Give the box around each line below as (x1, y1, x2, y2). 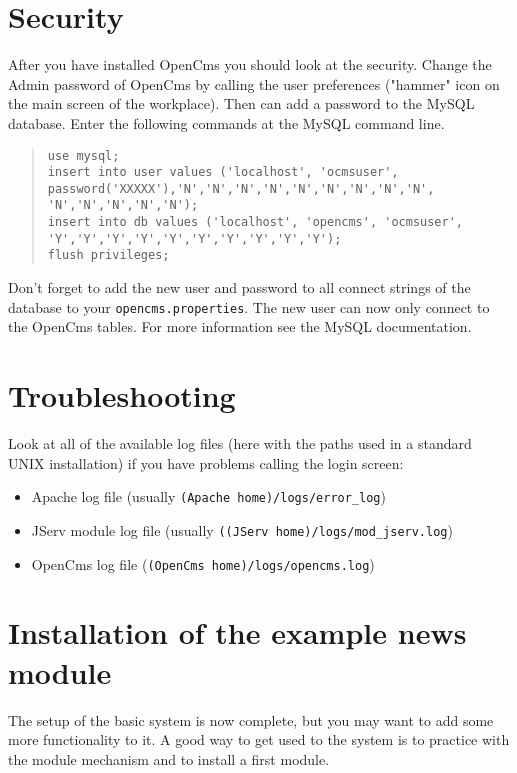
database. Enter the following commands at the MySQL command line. (8, 112, 445, 133)
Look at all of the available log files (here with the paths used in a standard (8, 433, 472, 454)
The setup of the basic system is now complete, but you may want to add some (8, 709, 494, 730)
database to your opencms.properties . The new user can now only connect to (8, 296, 490, 317)
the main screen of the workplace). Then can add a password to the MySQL (8, 93, 475, 114)
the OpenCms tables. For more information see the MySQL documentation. (8, 316, 472, 337)
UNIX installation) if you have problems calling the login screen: (8, 452, 404, 473)
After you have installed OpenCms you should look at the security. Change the (8, 54, 492, 75)
